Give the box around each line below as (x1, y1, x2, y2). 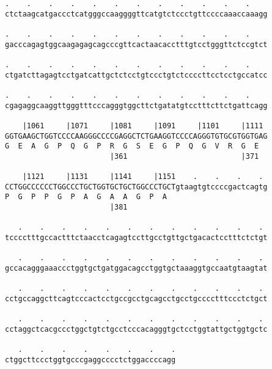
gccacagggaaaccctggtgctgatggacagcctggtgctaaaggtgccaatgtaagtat (5, 264, 268, 273)
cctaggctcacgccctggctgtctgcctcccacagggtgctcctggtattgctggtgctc (5, 325, 268, 334)
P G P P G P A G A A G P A (5, 192, 167, 202)
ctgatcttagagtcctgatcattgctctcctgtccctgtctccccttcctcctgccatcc (5, 70, 268, 79)
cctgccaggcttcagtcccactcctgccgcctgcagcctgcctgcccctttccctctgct (5, 294, 268, 304)
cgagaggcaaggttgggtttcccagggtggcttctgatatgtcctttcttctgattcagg (5, 101, 268, 110)
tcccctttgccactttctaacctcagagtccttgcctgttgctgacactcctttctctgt (5, 233, 268, 243)
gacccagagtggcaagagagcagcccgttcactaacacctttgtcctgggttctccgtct (5, 40, 268, 49)
